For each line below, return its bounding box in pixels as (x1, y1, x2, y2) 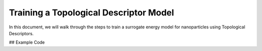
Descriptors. (9, 30, 34, 36)
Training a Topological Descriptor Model (9, 7, 174, 18)
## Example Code (9, 39, 45, 45)
